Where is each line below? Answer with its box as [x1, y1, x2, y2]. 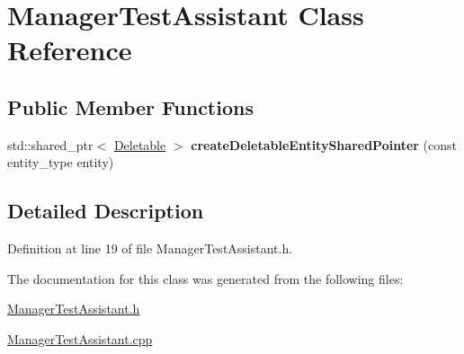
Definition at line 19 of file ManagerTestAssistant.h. [7, 239, 293, 258]
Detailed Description [7, 197, 204, 225]
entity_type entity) [7, 153, 114, 172]
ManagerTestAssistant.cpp [7, 329, 153, 348]
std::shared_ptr [7, 135, 94, 154]
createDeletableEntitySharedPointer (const [191, 135, 458, 154]
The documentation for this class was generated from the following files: [7, 269, 404, 288]
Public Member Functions [7, 93, 254, 120]
